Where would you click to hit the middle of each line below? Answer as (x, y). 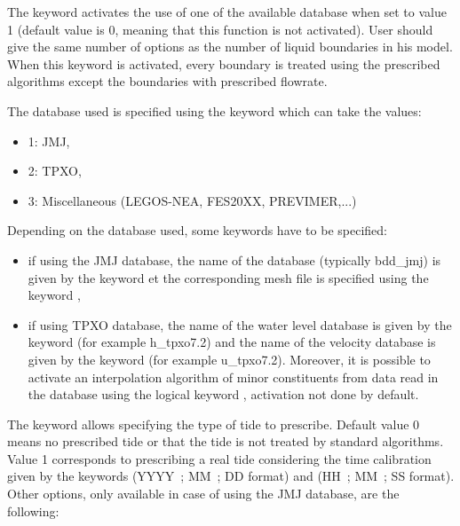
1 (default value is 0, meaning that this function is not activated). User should (220, 29)
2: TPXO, (55, 171)
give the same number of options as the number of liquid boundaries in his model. (230, 47)
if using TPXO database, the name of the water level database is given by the (240, 324)
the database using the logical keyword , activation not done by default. (223, 394)
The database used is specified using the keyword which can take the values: (214, 110)
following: (33, 510)
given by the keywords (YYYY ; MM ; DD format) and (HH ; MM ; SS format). (231, 476)
